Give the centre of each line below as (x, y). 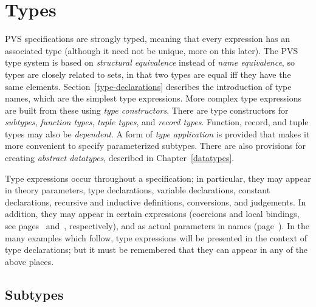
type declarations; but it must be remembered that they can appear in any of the (156, 250)
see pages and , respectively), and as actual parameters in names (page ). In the (157, 226)
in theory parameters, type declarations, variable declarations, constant (138, 190)
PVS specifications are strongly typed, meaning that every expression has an (148, 39)
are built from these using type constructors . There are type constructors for (147, 110)
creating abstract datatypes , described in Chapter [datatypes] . (120, 158)
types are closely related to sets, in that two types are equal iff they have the (148, 74)
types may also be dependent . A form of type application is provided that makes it (157, 133)
